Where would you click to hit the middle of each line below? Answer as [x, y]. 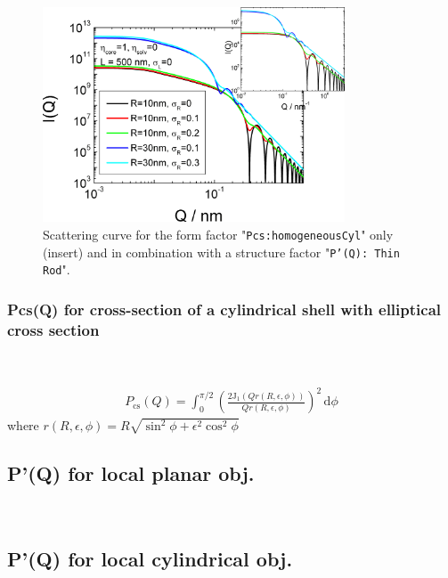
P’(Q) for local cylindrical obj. [150, 559]
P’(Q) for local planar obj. [131, 473]
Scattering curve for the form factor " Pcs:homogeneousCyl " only [218, 235]
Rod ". [57, 269]
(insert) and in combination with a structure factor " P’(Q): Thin [221, 252]
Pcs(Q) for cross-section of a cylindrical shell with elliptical [224, 309]
